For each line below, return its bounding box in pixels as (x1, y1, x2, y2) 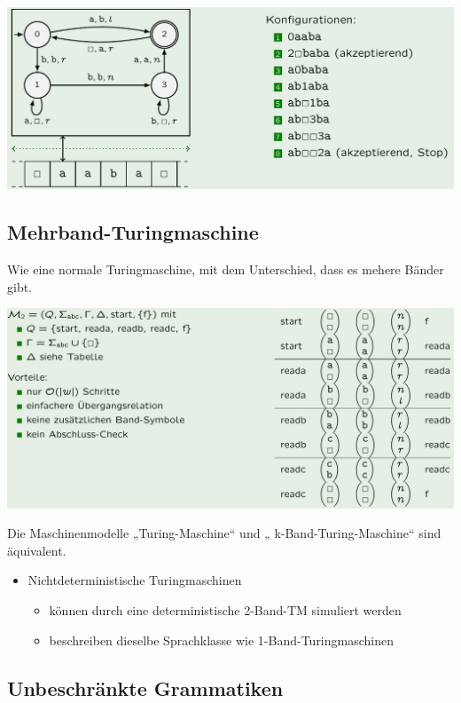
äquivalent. (7, 541, 66, 559)
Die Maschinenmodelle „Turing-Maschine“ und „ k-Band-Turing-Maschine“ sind (7, 524, 441, 542)
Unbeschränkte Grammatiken (7, 674, 284, 701)
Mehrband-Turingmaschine (7, 218, 259, 246)
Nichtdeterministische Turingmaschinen (27, 571, 242, 589)
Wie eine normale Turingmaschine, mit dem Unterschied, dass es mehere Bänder (7, 260, 444, 279)
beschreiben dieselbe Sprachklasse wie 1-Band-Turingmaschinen (49, 630, 395, 649)
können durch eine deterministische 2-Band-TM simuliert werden (49, 601, 402, 620)
